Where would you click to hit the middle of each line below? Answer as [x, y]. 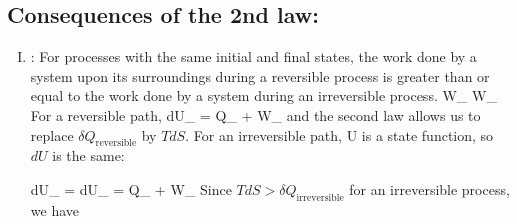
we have [54, 209]
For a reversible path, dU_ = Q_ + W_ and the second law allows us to [255, 114]
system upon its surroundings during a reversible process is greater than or [260, 75]
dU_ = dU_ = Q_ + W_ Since [131, 188]
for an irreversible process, [429, 188]
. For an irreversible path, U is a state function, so [339, 134]
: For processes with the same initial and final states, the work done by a [253, 56]
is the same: [88, 155]
